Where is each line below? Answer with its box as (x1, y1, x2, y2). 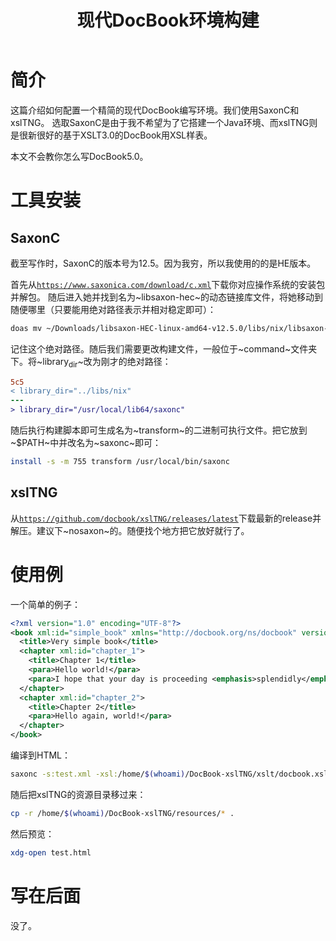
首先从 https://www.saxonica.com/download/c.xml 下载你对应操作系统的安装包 (10, 278, 326, 290)
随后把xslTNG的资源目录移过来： (10, 788, 147, 800)
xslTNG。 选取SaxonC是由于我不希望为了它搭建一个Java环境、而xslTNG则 (10, 116, 318, 128)
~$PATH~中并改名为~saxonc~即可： (10, 437, 162, 449)
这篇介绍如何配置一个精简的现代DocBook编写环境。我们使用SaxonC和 (10, 104, 300, 116)
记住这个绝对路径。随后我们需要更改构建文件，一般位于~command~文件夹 (10, 342, 318, 355)
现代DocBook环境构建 (76, 9, 260, 32)
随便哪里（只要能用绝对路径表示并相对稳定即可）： (10, 303, 217, 315)
